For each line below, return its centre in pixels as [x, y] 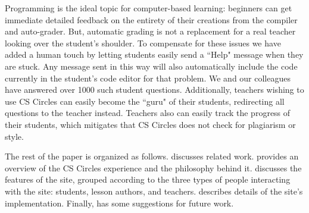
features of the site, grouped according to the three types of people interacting [148, 179]
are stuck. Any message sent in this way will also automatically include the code [151, 66]
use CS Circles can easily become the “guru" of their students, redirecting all [145, 101]
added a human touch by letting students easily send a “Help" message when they [154, 54]
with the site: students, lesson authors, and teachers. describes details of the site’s [154, 191]
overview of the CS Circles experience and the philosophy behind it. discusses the [153, 167]
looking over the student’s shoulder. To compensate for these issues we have [143, 43]
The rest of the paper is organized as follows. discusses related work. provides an [152, 156]
